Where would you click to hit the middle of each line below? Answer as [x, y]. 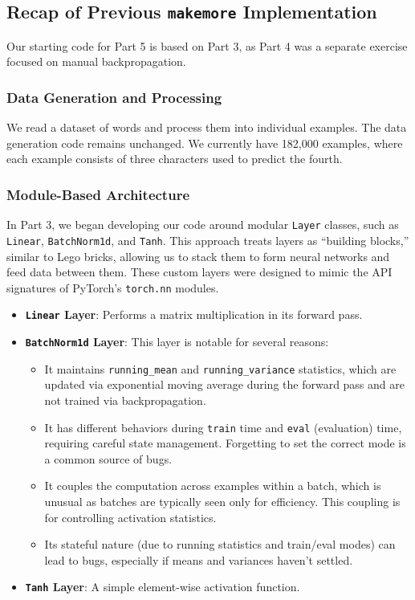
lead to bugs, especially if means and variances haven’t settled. [199, 559]
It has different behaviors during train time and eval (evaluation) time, [223, 427]
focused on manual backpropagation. [96, 61]
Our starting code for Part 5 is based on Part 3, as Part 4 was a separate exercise [207, 45]
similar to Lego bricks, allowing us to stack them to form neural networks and [198, 256]
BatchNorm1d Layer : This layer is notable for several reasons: [177, 341]
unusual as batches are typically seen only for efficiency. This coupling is [222, 501]
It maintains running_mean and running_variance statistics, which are [220, 368]
